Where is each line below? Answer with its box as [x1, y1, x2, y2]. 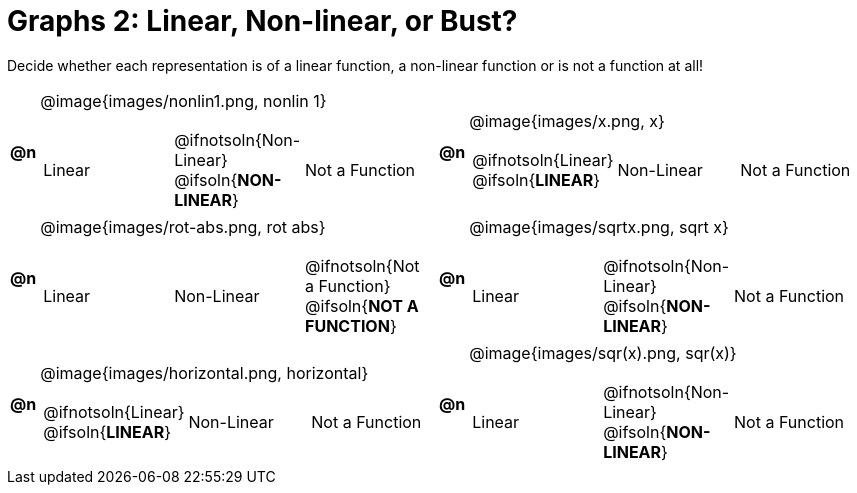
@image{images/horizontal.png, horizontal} [40, 362, 369, 383]
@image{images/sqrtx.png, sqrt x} [469, 216, 729, 237]
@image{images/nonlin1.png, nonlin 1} [40, 90, 327, 111]
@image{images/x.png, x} [469, 110, 665, 131]
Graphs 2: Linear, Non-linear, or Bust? [7, 4, 518, 38]
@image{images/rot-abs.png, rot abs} [40, 216, 326, 237]
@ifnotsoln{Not [305, 255, 420, 276]
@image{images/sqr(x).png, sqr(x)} [469, 342, 737, 363]
